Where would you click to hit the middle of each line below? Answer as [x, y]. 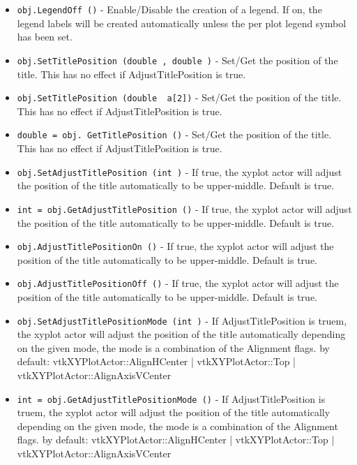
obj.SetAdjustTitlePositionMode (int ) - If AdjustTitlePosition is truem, [182, 320]
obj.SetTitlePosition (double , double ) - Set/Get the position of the [177, 60]
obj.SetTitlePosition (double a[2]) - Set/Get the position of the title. [179, 97]
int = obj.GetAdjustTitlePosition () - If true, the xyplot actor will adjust [184, 208]
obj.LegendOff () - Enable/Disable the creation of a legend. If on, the [169, 9]
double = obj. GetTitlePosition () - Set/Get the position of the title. [174, 134]
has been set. [45, 37]
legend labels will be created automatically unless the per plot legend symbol [182, 23]
